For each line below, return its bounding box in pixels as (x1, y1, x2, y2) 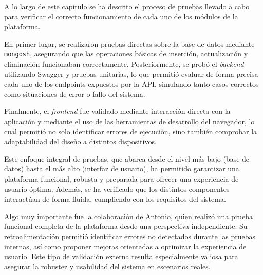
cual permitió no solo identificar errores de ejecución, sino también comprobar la (4, 126, 257, 136)
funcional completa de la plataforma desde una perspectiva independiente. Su (4, 221, 248, 231)
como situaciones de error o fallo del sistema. (4, 88, 145, 99)
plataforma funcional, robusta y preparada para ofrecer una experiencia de (4, 173, 239, 184)
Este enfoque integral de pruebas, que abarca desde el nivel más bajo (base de (4, 153, 250, 164)
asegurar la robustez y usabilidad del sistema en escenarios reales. (4, 261, 211, 271)
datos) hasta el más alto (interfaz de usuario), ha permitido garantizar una (4, 163, 239, 174)
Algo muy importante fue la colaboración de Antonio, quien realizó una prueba (4, 210, 253, 221)
